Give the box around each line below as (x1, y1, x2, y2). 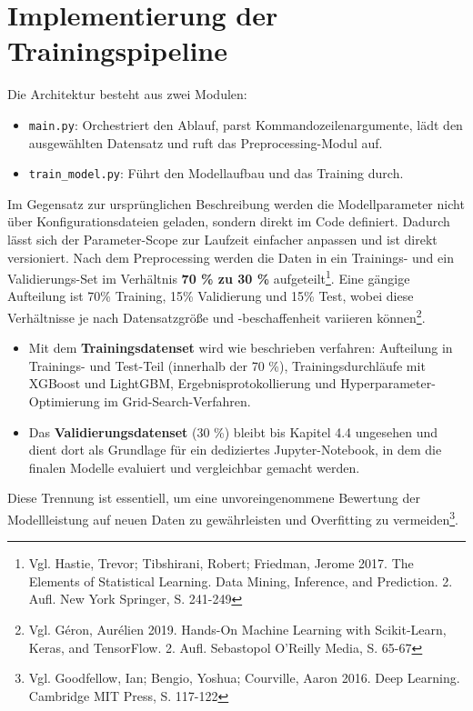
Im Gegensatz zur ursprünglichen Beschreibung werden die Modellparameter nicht (7, 194, 465, 213)
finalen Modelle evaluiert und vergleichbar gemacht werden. (28, 457, 360, 476)
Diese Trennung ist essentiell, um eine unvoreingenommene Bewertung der (7, 488, 420, 507)
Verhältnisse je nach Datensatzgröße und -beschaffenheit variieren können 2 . (7, 305, 426, 326)
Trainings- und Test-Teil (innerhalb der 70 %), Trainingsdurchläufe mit (28, 355, 426, 375)
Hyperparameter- (340, 374, 436, 393)
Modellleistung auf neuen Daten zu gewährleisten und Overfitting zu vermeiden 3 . (7, 507, 458, 528)
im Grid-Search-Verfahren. (104, 392, 251, 411)
